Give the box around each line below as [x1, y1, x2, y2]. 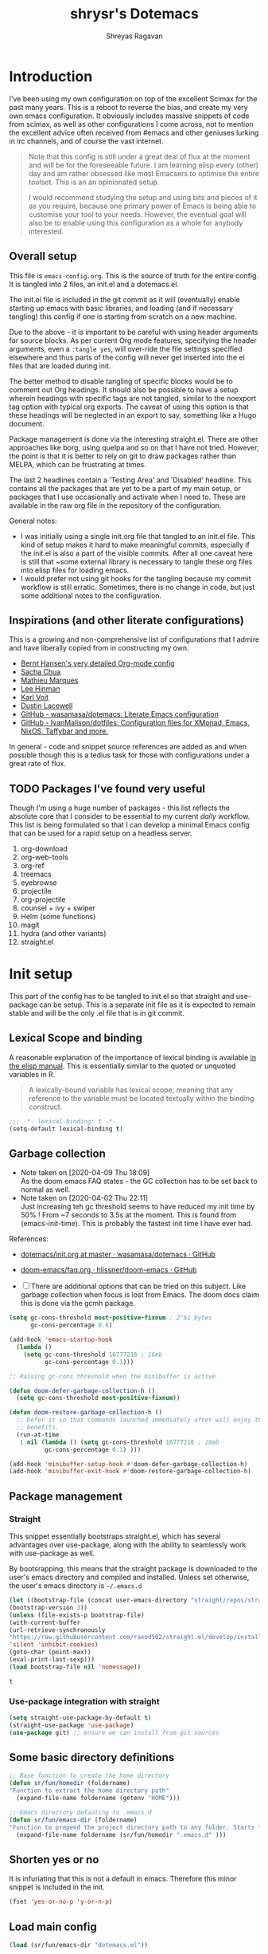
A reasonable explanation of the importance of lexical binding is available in [9, 1052, 257, 1062]
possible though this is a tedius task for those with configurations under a [9, 750, 250, 760]
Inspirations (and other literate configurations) [9, 613, 245, 627]
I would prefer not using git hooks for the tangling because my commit [20, 573, 251, 583]
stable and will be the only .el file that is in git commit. [9, 1008, 185, 1018]
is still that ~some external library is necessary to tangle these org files [20, 556, 253, 566]
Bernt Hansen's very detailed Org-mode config [20, 659, 175, 668]
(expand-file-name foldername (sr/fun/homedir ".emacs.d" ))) [16, 1830, 227, 1838]
